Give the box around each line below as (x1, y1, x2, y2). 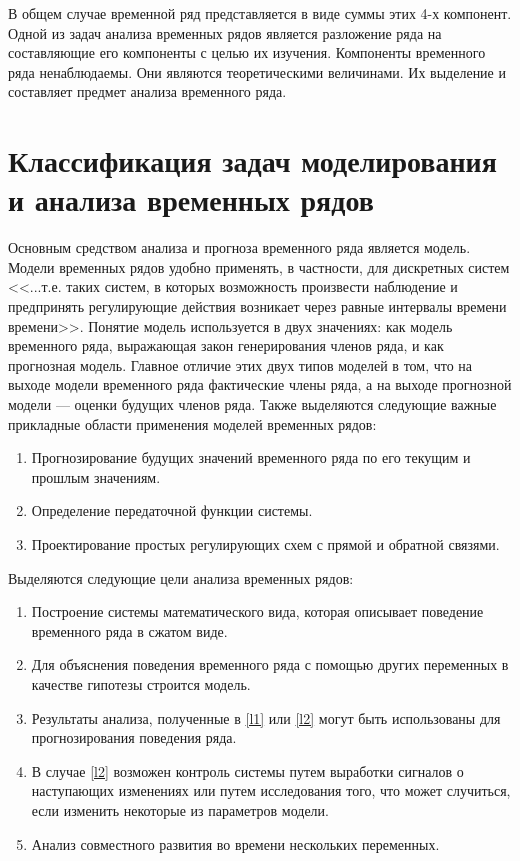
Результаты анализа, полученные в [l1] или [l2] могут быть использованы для (31, 707, 501, 728)
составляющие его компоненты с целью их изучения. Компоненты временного (8, 42, 486, 63)
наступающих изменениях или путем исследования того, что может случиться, (31, 780, 511, 801)
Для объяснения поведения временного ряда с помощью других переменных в (31, 654, 509, 675)
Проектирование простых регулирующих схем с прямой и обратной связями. (31, 534, 500, 554)
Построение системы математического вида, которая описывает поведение (31, 601, 484, 622)
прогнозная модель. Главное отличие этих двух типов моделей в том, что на (8, 354, 473, 375)
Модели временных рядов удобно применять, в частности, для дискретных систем (8, 256, 510, 277)
